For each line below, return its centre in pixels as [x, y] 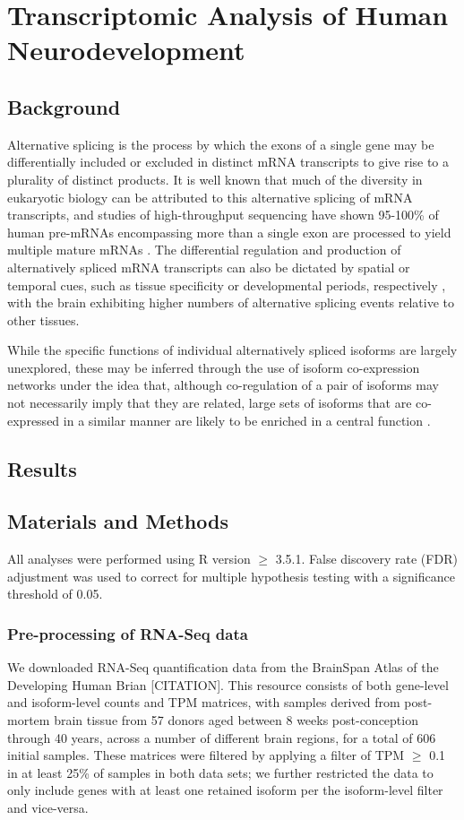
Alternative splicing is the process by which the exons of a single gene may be [221, 144]
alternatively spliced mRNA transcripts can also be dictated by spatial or [209, 267]
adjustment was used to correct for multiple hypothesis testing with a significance [231, 576]
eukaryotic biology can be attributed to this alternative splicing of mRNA [210, 197]
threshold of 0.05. [55, 594]
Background [64, 106]
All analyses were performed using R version [129, 559]
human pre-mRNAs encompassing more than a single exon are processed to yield [229, 232]
